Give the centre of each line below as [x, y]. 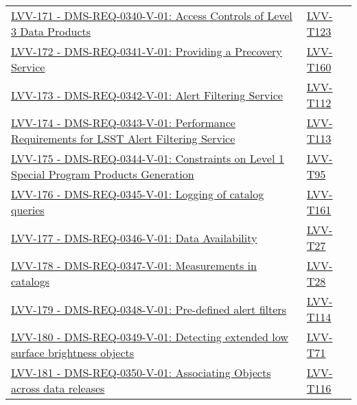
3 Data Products [51, 31]
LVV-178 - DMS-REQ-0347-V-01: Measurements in [134, 265]
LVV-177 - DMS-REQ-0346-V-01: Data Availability [134, 238]
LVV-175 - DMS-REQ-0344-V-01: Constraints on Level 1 [148, 158]
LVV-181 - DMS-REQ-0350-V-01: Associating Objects [141, 372]
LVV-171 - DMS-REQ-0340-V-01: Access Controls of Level [152, 15]
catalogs [31, 281]
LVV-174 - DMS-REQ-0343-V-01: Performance [123, 123]
